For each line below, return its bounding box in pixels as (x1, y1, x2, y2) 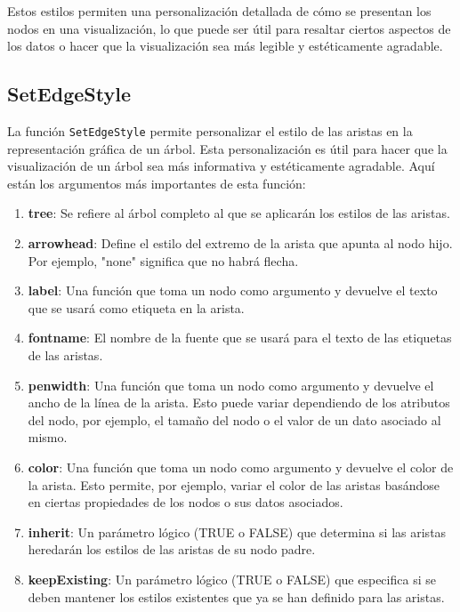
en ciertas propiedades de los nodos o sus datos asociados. (28, 493, 343, 511)
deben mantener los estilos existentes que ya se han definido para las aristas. (28, 587, 445, 606)
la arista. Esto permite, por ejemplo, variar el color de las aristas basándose (28, 475, 440, 494)
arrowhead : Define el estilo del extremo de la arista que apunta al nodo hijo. (28, 234, 453, 253)
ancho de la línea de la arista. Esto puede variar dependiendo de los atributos (28, 393, 450, 412)
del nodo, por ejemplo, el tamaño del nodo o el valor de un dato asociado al (28, 410, 441, 429)
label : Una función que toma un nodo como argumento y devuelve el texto (28, 281, 438, 300)
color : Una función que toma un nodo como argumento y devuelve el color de (28, 457, 454, 476)
